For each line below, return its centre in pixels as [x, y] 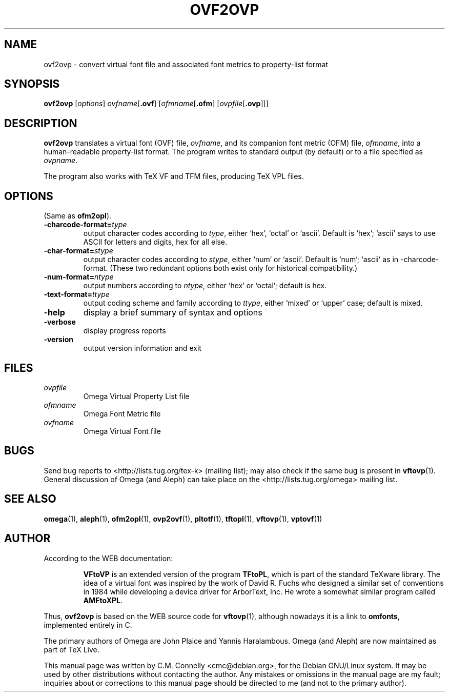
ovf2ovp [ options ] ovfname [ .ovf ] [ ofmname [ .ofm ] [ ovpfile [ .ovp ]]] [156, 104]
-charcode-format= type [85, 225]
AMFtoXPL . [103, 600]
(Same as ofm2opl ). [78, 216]
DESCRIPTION [41, 123]
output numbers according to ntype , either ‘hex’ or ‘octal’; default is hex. [205, 286]
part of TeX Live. [72, 649]
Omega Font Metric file [122, 413]
